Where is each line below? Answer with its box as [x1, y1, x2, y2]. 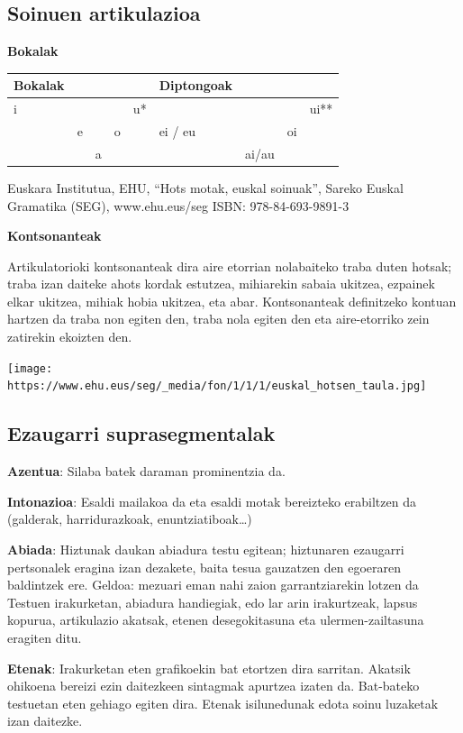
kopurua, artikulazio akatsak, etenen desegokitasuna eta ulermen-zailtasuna [7, 610, 424, 629]
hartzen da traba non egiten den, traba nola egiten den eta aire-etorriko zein [7, 309, 430, 328]
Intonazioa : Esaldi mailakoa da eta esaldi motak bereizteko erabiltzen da [7, 491, 416, 510]
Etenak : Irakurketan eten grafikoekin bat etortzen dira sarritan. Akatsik [7, 658, 411, 677]
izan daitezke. [7, 711, 83, 730]
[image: [7, 362, 53, 375]
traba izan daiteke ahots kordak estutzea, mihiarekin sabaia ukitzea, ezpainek [7, 274, 435, 293]
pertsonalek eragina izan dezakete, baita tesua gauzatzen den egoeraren [7, 557, 402, 576]
